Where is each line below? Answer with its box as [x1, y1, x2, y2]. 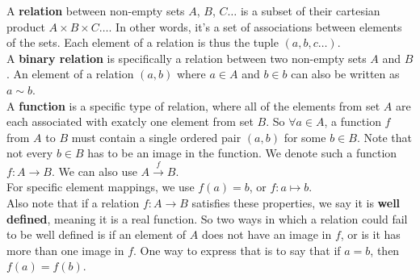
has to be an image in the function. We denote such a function [87, 144, 397, 161]
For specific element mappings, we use [6, 178, 195, 195]
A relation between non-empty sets [6, 2, 185, 19]
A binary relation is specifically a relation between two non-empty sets [6, 49, 367, 66]
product [6, 18, 45, 35]
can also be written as [291, 65, 400, 82]
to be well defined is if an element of [6, 226, 187, 243]
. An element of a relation [6, 65, 134, 82]
